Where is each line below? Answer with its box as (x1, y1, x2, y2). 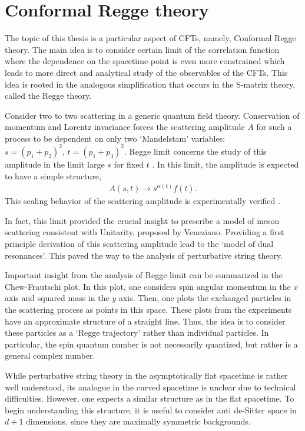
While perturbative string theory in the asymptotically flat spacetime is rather (5, 369, 288, 381)
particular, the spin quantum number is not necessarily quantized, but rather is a (5, 338, 298, 350)
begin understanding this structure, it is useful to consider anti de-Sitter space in (5, 403, 297, 416)
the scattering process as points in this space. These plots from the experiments (5, 303, 292, 315)
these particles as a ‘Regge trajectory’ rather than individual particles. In (5, 326, 269, 339)
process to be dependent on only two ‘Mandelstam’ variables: (5, 132, 226, 144)
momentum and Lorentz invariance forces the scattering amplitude (5, 121, 245, 133)
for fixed (114, 158, 144, 170)
